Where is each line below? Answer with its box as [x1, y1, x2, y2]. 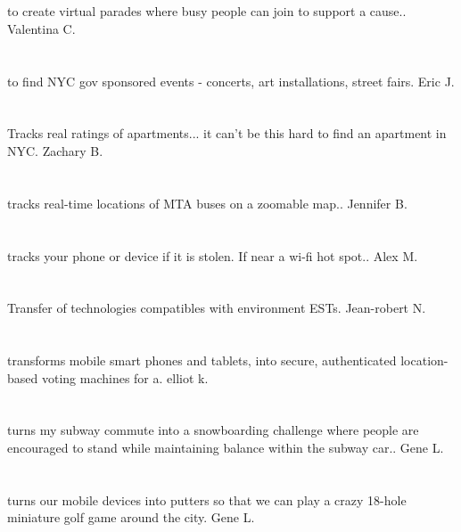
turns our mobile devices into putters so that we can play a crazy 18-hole [7, 490, 407, 509]
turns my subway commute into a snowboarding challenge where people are [7, 421, 419, 439]
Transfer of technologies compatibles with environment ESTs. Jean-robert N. [7, 299, 426, 317]
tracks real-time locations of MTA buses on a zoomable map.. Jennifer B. [7, 193, 407, 212]
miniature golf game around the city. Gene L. [7, 508, 255, 527]
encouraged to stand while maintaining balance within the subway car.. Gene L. [7, 438, 444, 457]
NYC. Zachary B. [7, 141, 103, 160]
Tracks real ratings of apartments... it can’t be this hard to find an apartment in [7, 124, 447, 143]
